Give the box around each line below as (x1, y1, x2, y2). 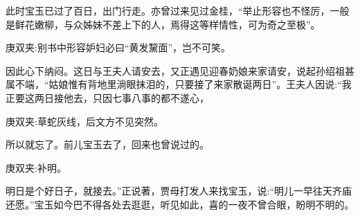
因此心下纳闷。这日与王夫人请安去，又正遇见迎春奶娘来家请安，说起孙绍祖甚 (6, 63, 354, 78)
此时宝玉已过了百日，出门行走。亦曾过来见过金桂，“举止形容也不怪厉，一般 (6, 3, 350, 17)
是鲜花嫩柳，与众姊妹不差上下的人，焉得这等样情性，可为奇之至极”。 (6, 17, 321, 31)
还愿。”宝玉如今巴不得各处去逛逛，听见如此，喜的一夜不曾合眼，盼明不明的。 (6, 197, 354, 211)
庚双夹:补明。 (6, 160, 66, 174)
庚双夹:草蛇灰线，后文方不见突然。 (6, 114, 163, 128)
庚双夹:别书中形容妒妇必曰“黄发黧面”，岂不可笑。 (6, 40, 231, 55)
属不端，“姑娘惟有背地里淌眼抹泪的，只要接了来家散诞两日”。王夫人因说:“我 (6, 77, 352, 91)
